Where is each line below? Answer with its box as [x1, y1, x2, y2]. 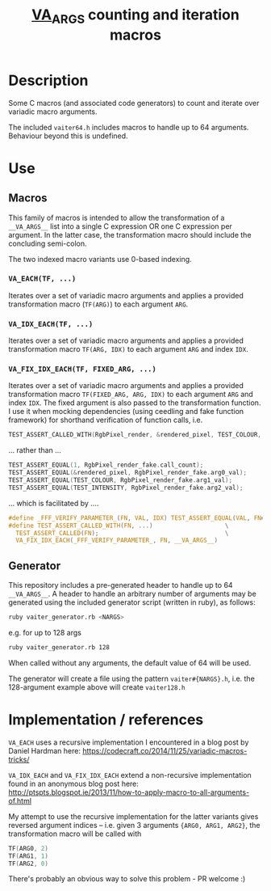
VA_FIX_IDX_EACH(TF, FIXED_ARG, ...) [8, 365, 157, 374]
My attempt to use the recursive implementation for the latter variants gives [8, 811, 259, 821]
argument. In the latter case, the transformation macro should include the [8, 230, 252, 239]
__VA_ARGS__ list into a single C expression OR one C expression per [8, 221, 232, 231]
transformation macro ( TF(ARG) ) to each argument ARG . [8, 299, 189, 309]
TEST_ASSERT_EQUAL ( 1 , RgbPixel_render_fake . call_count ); [8, 461, 204, 470]
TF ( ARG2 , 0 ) [8, 859, 48, 868]
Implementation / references [8, 711, 204, 729]
